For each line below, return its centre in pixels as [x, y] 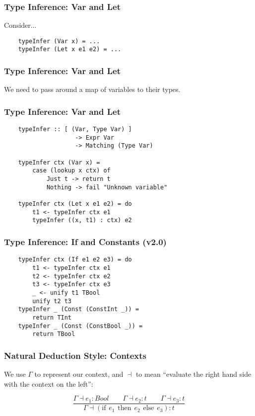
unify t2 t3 [52, 301]
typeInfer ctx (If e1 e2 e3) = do [75, 260]
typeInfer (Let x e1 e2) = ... [70, 49]
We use [15, 374]
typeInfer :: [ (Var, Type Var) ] [75, 129]
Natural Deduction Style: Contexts [75, 355]
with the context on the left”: [49, 383]
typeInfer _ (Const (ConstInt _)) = [79, 309]
